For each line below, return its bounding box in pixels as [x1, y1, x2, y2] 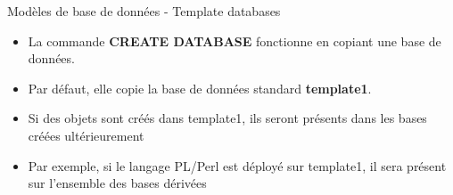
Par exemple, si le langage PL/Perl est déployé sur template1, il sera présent [28, 156, 447, 175]
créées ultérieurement [28, 126, 144, 144]
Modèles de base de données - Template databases [7, 2, 281, 20]
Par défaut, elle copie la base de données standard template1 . [28, 78, 372, 97]
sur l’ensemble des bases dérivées [28, 174, 207, 192]
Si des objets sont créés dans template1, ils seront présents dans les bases [28, 109, 427, 127]
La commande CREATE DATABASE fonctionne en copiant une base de [28, 31, 441, 50]
